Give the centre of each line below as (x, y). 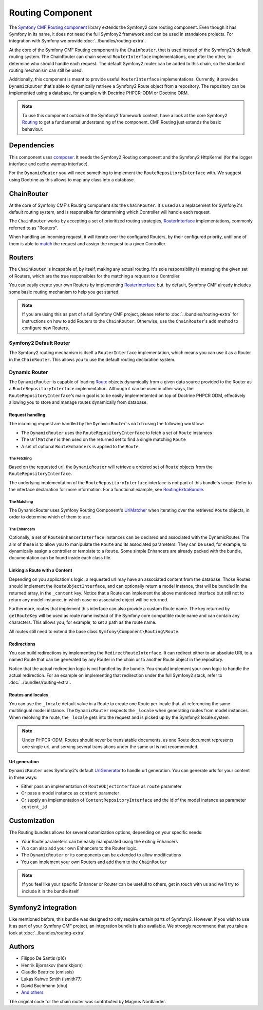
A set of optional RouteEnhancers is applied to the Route (80, 446)
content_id (34, 807)
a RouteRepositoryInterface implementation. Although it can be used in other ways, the (101, 389)
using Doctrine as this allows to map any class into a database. (72, 179)
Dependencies (32, 146)
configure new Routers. (46, 328)
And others (32, 992)
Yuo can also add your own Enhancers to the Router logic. (79, 848)
